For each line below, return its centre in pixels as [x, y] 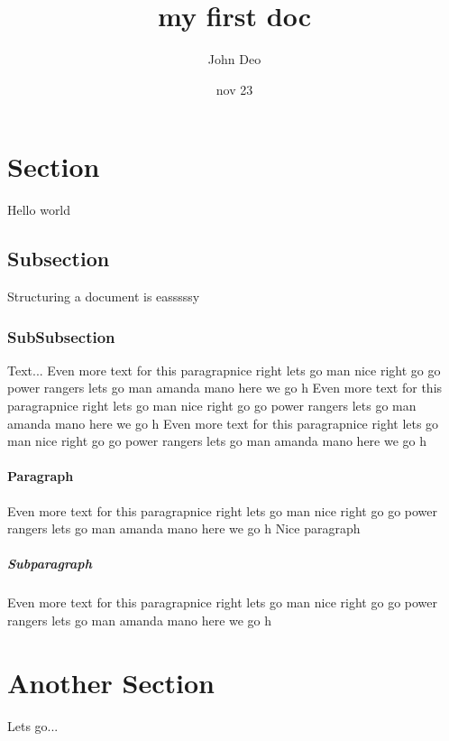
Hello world [39, 210]
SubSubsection [61, 336]
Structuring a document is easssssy [104, 296]
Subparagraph [50, 564]
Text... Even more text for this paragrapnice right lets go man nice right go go [224, 370]
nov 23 [234, 89]
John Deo [234, 59]
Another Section [111, 682]
